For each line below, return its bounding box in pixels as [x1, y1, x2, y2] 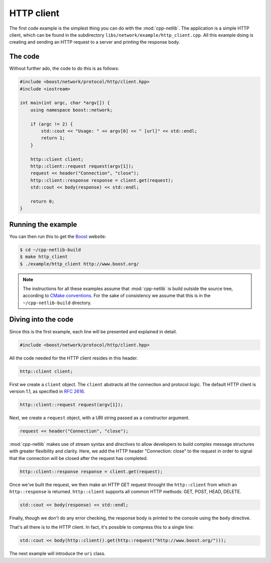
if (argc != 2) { [30, 121, 73, 127]
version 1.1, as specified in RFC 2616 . [9, 388, 85, 394]
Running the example [9, 220, 77, 229]
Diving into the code [9, 315, 74, 324]
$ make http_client [20, 254, 68, 260]
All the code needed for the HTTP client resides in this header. [9, 355, 138, 361]
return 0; [30, 199, 55, 204]
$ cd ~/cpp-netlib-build [20, 247, 81, 252]
